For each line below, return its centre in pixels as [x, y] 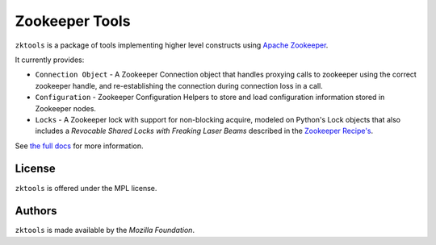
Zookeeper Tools [73, 21]
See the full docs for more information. [79, 146]
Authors [36, 211]
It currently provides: [50, 60]
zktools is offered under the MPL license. [86, 188]
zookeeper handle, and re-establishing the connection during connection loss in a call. [179, 85]
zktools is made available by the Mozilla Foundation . [105, 230]
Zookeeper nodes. [66, 108]
